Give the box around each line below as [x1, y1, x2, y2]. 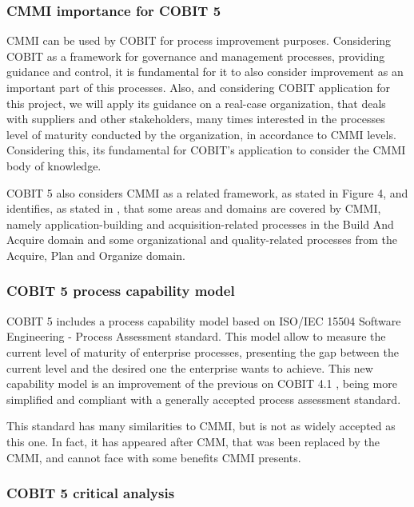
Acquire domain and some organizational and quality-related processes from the [6, 231, 397, 248]
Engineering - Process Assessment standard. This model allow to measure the [6, 328, 386, 345]
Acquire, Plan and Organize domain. [6, 246, 185, 263]
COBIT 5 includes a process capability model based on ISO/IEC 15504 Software [6, 312, 401, 329]
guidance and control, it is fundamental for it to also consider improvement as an [6, 63, 404, 80]
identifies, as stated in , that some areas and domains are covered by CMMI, [6, 200, 381, 217]
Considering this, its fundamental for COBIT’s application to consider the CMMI [6, 142, 406, 158]
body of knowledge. [6, 157, 102, 174]
